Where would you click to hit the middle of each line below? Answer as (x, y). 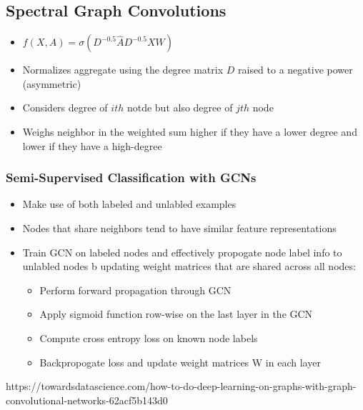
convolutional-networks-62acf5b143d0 (87, 400)
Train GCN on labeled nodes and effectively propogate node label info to (182, 252)
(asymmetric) (52, 83)
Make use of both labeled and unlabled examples (129, 204)
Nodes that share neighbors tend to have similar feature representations (179, 227)
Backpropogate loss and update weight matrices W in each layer (180, 362)
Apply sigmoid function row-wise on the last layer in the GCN (176, 314)
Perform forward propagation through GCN (135, 290)
